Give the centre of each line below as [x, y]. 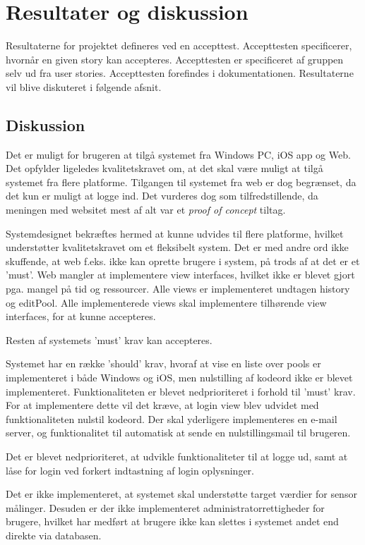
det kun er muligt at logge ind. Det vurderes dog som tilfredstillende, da [162, 196]
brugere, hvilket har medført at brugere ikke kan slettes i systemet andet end [172, 521]
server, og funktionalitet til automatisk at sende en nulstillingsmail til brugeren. [178, 433]
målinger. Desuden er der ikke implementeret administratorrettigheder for [165, 507]
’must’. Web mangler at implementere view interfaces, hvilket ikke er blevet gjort [180, 275]
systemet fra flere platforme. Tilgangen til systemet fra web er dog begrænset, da [181, 182]
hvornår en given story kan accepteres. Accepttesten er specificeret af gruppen [175, 59]
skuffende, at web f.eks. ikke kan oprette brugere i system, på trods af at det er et [183, 261]
